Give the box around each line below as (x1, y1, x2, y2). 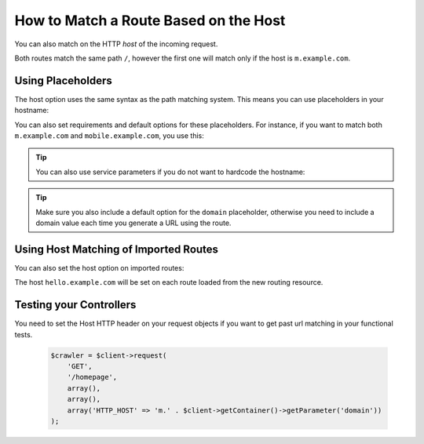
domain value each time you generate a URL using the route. (35, 218, 232, 227)
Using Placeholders (14, 74, 113, 87)
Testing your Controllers (14, 298, 137, 311)
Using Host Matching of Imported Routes (14, 242, 219, 256)
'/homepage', (67, 373, 118, 382)
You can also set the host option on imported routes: (14, 263, 185, 272)
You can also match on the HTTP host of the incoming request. (14, 39, 218, 49)
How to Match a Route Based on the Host (14, 12, 286, 29)
